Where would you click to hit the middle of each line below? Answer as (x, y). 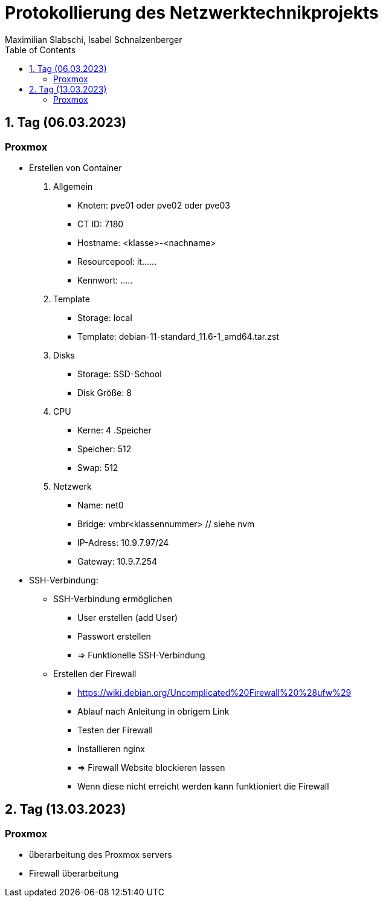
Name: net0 (101, 505)
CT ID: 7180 (101, 224)
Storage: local (105, 317)
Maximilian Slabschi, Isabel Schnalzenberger (94, 39)
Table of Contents (40, 50)
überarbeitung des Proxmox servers (101, 855)
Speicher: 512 (105, 449)
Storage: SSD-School (120, 374)
